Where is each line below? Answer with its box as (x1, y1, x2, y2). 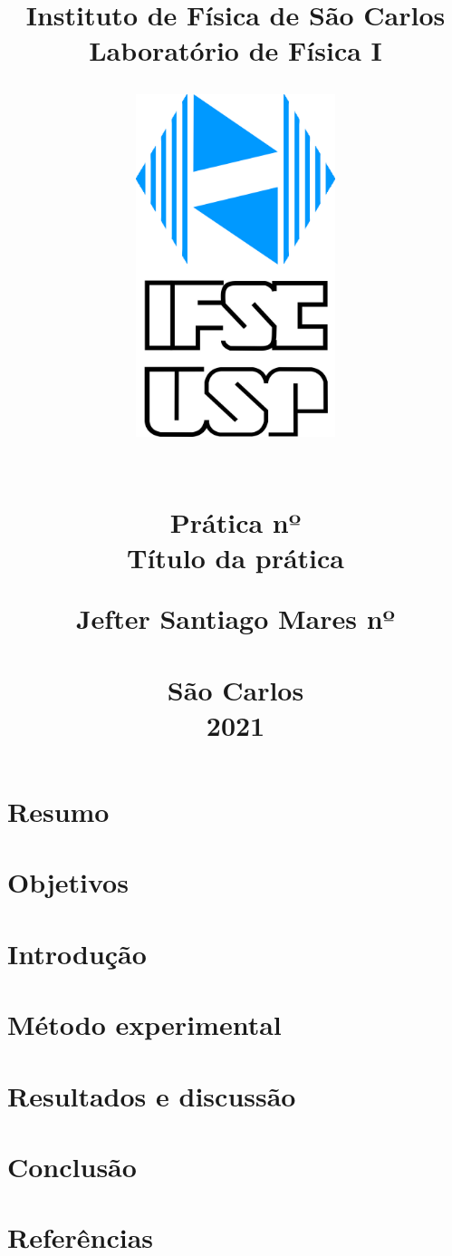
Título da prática (127, 539, 344, 576)
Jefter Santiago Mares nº (75, 600, 396, 637)
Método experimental (7, 1006, 282, 1043)
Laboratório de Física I (89, 32, 382, 69)
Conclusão (7, 1147, 137, 1184)
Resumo (7, 793, 110, 829)
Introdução (7, 934, 147, 971)
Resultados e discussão (7, 1077, 296, 1114)
